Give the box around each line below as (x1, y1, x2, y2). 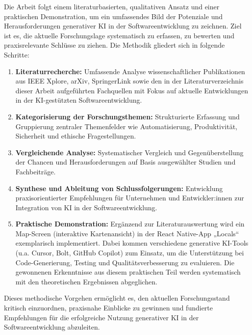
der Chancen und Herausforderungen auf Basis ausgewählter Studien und (15, 157, 236, 167)
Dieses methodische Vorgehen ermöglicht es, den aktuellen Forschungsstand (4, 293, 230, 303)
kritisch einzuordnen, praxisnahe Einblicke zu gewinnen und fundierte (4, 303, 213, 313)
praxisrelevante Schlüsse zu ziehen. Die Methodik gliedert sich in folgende (4, 40, 225, 50)
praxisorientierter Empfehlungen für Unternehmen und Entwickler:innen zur (15, 193, 244, 203)
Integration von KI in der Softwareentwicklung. (15, 202, 157, 212)
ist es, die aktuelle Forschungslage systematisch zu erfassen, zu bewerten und (4, 30, 234, 40)
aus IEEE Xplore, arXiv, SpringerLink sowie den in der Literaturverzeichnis (15, 76, 244, 86)
